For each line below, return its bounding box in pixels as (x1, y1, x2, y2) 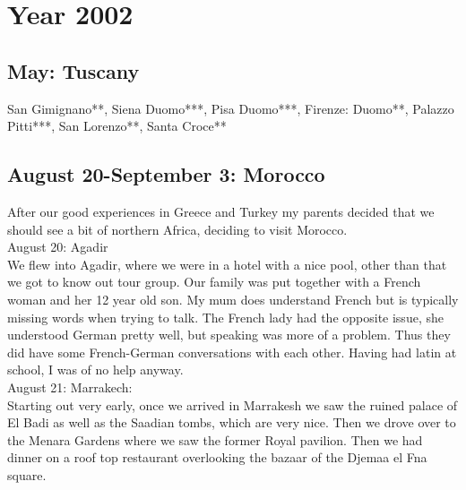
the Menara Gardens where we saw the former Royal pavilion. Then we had (7, 430, 423, 449)
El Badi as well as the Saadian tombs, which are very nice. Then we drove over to (7, 413, 456, 432)
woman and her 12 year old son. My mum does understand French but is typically (7, 289, 459, 308)
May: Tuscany (7, 56, 140, 84)
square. (7, 465, 47, 484)
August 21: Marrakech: (7, 377, 133, 396)
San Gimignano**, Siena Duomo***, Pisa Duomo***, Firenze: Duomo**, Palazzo (7, 99, 454, 117)
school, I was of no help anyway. (7, 360, 184, 379)
